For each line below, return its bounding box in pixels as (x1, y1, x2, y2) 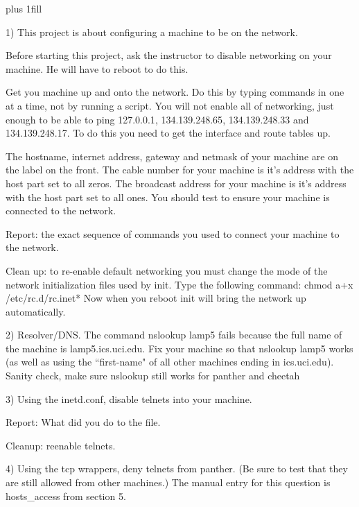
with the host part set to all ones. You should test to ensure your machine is (6, 189, 330, 204)
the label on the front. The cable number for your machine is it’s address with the (6, 162, 354, 177)
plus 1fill (6, 1, 42, 15)
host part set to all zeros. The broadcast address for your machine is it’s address (6, 175, 347, 190)
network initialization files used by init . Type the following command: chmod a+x (6, 277, 353, 291)
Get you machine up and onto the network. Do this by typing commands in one (6, 85, 344, 99)
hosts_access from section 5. (6, 488, 126, 503)
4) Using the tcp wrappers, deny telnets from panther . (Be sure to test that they (6, 461, 348, 476)
